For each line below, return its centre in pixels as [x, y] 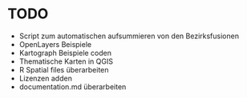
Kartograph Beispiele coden [65, 53]
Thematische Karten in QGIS [66, 61]
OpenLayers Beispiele [55, 44]
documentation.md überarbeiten [73, 86]
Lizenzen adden [46, 78]
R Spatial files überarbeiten [64, 69]
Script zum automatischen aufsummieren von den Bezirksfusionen [129, 36]
